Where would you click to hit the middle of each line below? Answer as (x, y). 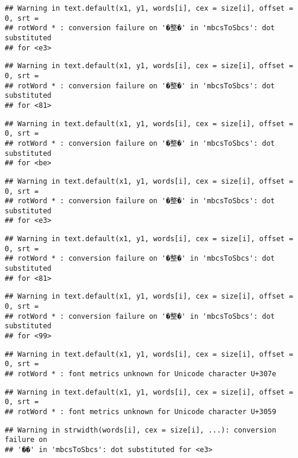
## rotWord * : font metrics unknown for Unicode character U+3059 (141, 411)
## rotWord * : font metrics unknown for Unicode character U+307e (141, 374)
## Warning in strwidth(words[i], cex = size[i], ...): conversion (141, 430)
